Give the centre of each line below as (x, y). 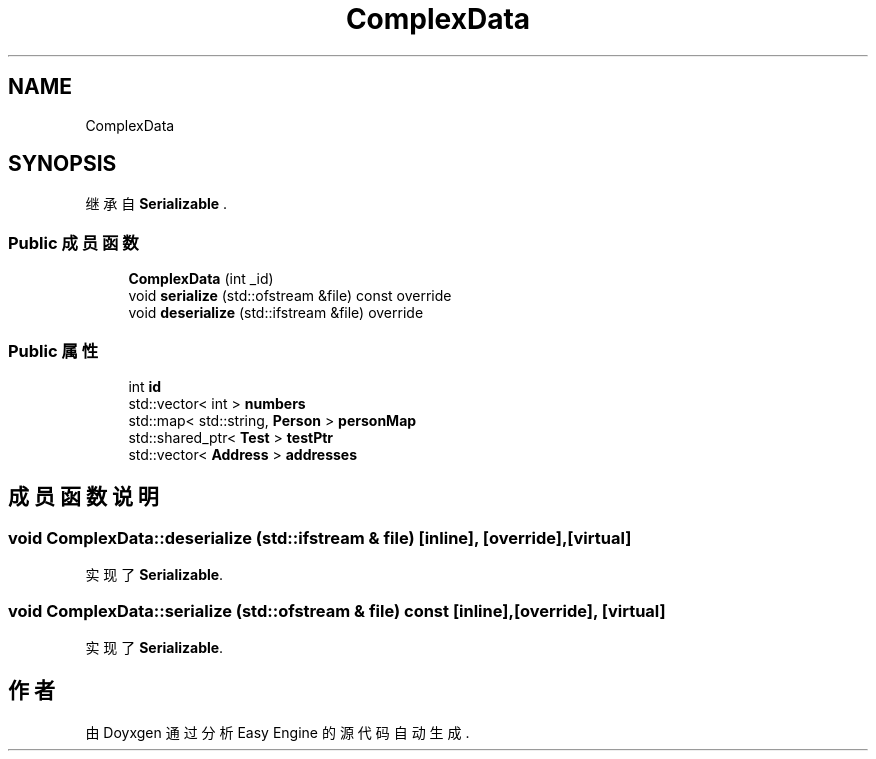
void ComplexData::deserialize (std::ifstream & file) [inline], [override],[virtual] (320, 537)
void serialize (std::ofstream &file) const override (290, 296)
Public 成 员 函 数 (73, 242)
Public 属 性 (53, 350)
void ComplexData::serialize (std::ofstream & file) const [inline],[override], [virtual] (337, 610)
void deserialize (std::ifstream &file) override (276, 313)
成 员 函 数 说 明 (83, 497)
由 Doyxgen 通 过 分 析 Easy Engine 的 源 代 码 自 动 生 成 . (277, 732)
